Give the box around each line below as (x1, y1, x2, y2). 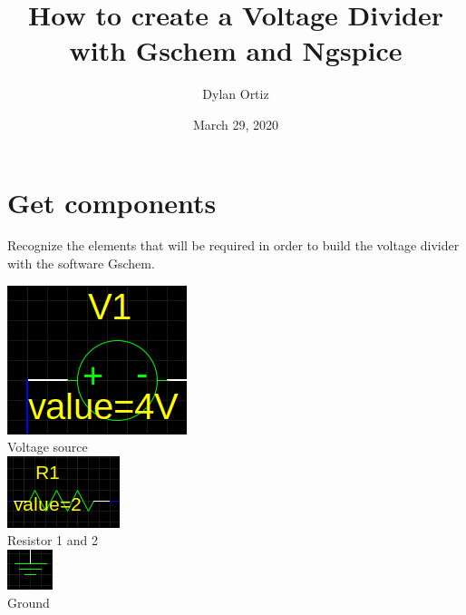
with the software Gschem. (7, 254, 155, 273)
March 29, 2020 (192, 114, 279, 133)
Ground (7, 592, 50, 611)
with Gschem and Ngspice (69, 32, 403, 69)
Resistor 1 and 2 (7, 531, 98, 550)
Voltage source (7, 437, 88, 456)
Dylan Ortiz (202, 84, 269, 103)
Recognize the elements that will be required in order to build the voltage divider (7, 236, 460, 255)
